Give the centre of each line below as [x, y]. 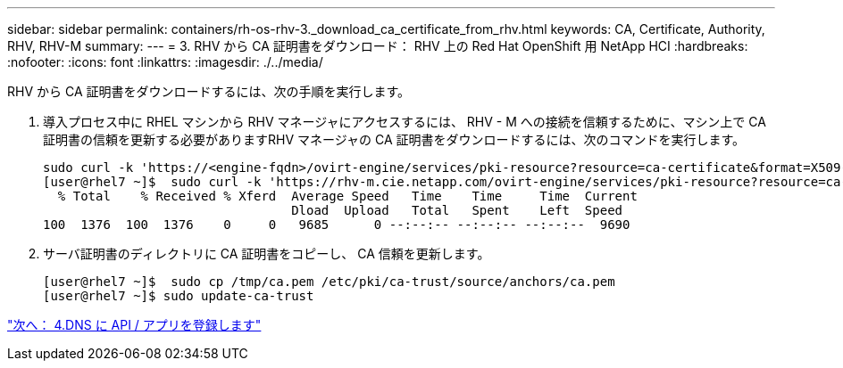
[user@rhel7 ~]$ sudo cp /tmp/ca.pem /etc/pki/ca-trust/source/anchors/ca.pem [329, 282]
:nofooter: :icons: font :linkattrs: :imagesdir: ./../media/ [165, 62]
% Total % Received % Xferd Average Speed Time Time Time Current [347, 196]
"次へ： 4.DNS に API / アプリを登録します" [134, 325]
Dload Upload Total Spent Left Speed [457, 210]
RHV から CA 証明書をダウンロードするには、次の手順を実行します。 [209, 91]
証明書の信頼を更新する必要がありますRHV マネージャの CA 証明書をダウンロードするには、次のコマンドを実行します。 [394, 139]
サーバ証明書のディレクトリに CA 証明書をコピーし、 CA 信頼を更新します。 [267, 254]
